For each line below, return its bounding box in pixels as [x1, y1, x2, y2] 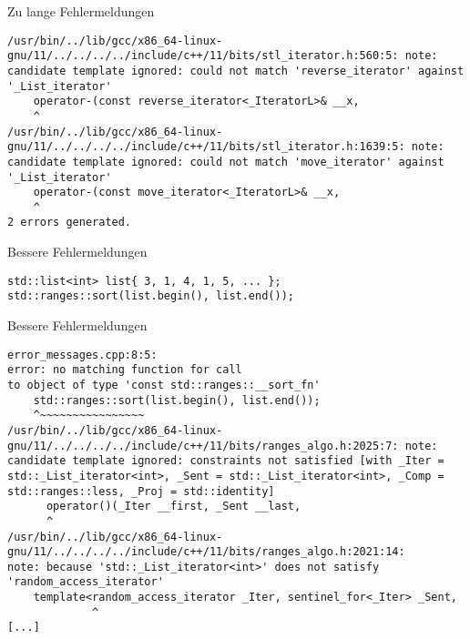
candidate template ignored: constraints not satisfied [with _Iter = [7, 454, 444, 468]
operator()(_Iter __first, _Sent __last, [46, 500, 301, 513]
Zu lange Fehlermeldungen [7, 2, 155, 20]
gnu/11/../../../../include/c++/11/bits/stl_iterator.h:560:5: [7, 49, 399, 63]
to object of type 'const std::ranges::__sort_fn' [7, 378, 321, 391]
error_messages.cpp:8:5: [7, 348, 158, 361]
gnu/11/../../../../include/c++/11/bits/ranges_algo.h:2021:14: [7, 545, 405, 559]
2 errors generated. [7, 216, 132, 229]
